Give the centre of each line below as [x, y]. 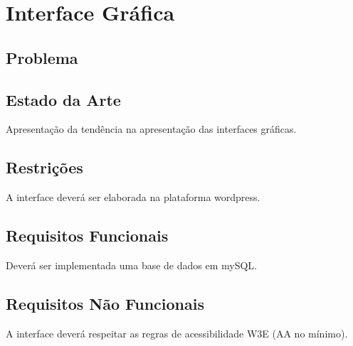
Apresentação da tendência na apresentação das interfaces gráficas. [151, 129]
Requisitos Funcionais [87, 236]
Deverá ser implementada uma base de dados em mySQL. [131, 265]
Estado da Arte [63, 99]
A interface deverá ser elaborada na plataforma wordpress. [133, 197]
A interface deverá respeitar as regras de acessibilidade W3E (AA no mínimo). [177, 333]
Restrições [44, 167]
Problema [42, 57]
